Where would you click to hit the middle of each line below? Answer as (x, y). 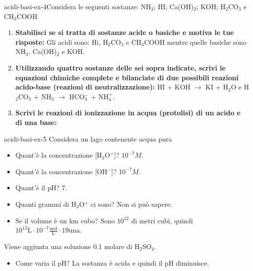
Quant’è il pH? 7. (41, 188)
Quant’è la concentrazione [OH (61, 171)
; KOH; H (211, 6)
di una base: (36, 122)
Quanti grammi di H (46, 204)
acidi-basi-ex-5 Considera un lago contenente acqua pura (88, 138)
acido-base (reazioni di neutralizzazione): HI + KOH (103, 87)
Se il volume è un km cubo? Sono (65, 220)
